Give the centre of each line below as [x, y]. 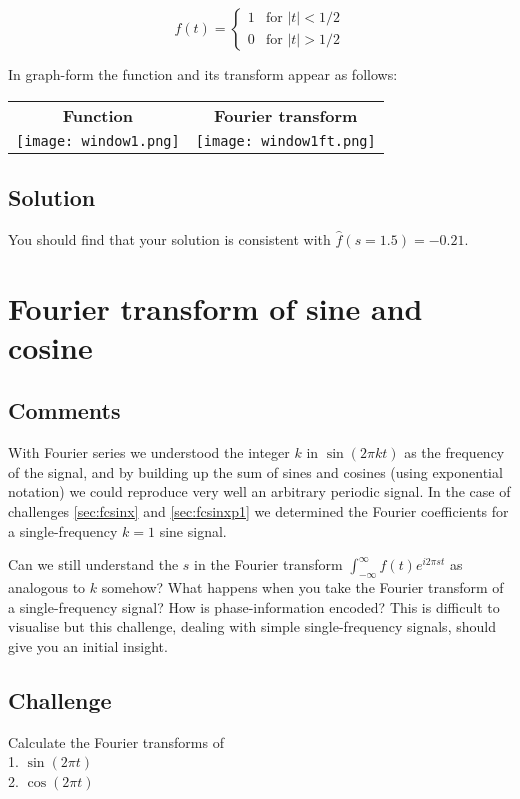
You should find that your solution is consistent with [169, 238]
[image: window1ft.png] [285, 140]
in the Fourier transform [268, 564]
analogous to [47, 586]
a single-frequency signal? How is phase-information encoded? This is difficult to [254, 606]
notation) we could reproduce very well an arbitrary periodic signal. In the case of [259, 491]
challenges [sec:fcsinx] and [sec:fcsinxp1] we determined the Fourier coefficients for [258, 510]
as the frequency [454, 452]
